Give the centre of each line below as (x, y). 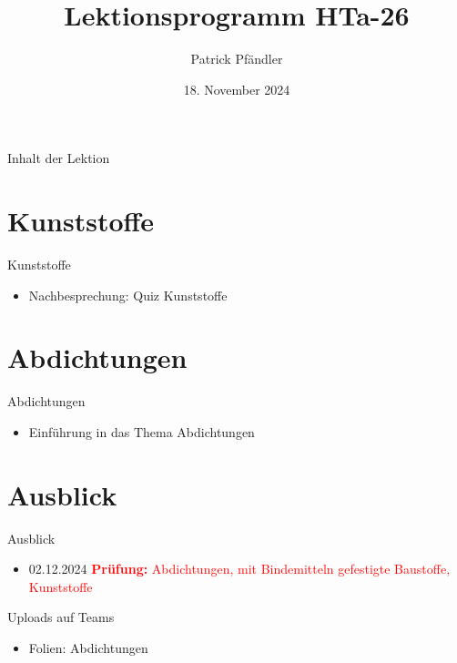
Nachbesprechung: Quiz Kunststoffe (128, 295)
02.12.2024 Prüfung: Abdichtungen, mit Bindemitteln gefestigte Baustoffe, (239, 569)
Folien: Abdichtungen (88, 648)
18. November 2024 (237, 89)
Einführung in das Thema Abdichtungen (142, 431)
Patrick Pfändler (237, 59)
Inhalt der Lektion (59, 158)
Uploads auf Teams (61, 617)
